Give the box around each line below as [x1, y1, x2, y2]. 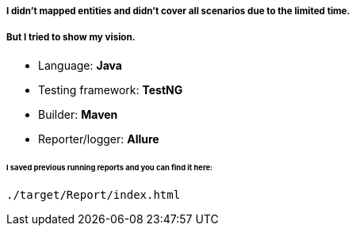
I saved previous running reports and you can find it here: [6, 162, 213, 172]
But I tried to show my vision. [6, 32, 136, 44]
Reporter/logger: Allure [38, 131, 159, 146]
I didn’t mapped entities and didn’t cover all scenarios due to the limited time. [6, 6, 350, 17]
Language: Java [38, 58, 122, 72]
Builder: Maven [38, 107, 118, 121]
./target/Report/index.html [6, 188, 181, 202]
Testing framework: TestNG [38, 82, 183, 97]
